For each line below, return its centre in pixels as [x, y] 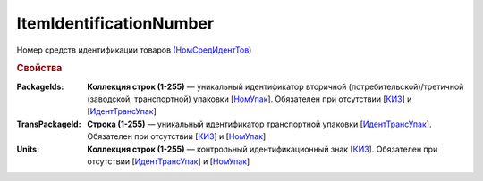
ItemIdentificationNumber [115, 23]
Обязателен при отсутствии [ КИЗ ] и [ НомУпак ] [177, 136]
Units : [28, 149]
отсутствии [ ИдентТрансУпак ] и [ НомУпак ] [169, 161]
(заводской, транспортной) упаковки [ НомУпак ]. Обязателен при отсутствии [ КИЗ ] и [250, 99]
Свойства [39, 69]
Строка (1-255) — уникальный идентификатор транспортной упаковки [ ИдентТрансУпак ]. [259, 124]
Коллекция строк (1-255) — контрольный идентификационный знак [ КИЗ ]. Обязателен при [263, 149]
